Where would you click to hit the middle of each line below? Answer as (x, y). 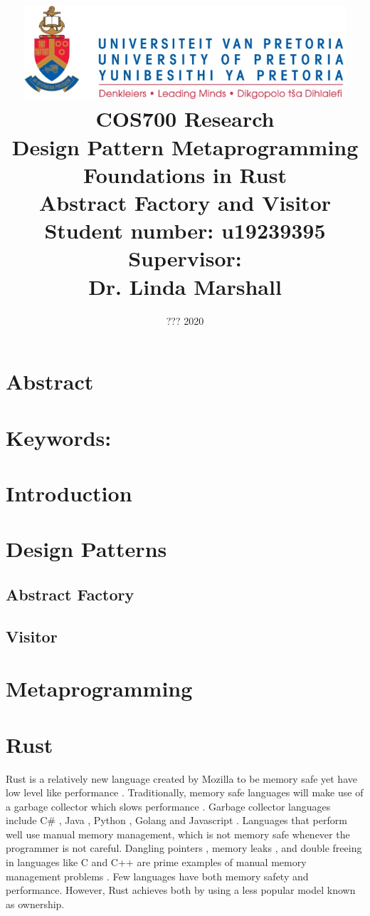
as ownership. (35, 904)
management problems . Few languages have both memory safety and (157, 876)
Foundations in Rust (185, 174)
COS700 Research (185, 119)
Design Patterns (86, 549)
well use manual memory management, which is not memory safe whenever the (178, 834)
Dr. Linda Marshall (185, 286)
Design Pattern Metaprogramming (185, 146)
